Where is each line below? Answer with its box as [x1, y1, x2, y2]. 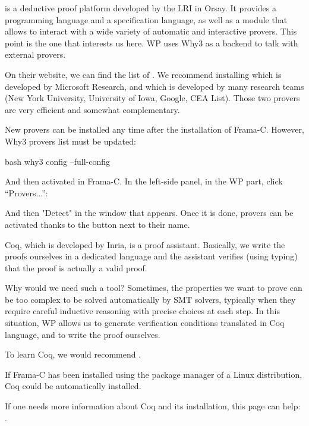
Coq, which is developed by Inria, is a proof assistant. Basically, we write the [5, 238, 285, 250]
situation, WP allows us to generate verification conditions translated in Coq [5, 317, 285, 329]
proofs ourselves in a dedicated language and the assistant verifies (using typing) [5, 250, 298, 262]
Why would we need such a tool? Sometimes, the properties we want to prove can [5, 281, 302, 294]
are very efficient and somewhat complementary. [5, 103, 180, 115]
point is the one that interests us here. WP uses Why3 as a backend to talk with [5, 36, 298, 49]
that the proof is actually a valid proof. [5, 261, 147, 274]
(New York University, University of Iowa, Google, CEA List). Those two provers [5, 92, 300, 104]
